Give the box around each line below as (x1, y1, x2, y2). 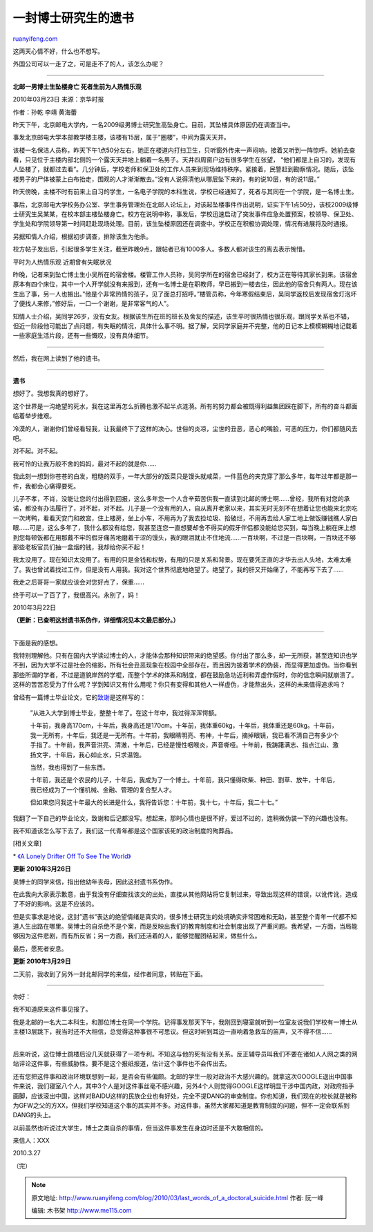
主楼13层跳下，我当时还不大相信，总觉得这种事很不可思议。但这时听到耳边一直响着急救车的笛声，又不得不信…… (12, 1027, 332, 1036)
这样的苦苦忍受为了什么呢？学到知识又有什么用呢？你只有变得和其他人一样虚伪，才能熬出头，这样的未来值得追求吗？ (12, 681, 345, 689)
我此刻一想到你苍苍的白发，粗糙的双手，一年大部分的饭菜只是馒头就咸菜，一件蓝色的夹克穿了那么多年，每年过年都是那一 (12, 472, 358, 480)
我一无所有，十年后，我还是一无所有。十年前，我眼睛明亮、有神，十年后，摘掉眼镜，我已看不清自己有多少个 (30, 731, 338, 739)
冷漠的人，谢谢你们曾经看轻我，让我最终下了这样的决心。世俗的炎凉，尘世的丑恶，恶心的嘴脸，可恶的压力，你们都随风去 (12, 424, 358, 433)
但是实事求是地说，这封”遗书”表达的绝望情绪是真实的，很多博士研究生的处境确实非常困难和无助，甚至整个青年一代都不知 (12, 912, 357, 920)
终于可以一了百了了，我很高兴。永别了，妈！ (12, 591, 140, 599)
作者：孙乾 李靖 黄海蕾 (12, 108, 77, 116)
